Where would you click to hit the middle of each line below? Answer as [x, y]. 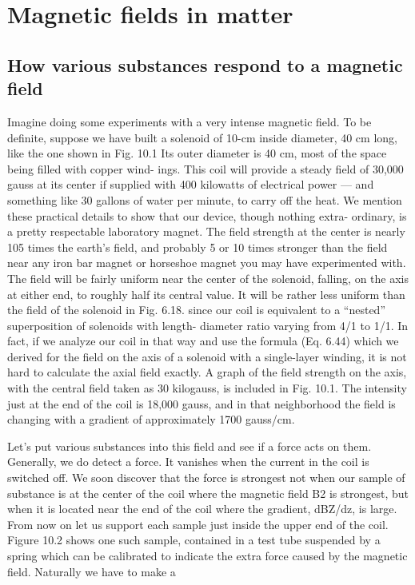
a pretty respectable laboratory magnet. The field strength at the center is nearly [206, 231]
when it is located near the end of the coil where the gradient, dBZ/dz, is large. [202, 509]
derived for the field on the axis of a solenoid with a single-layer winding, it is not [207, 356]
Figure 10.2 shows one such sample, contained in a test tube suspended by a [194, 540]
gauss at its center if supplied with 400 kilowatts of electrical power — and [191, 184]
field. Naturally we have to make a [92, 571]
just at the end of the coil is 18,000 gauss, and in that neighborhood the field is [202, 403]
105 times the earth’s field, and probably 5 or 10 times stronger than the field [198, 247]
